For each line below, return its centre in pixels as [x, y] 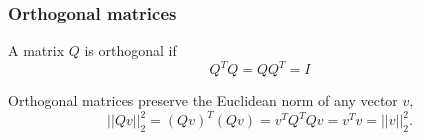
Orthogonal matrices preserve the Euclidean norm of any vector [203, 100]
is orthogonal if [130, 50]
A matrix [36, 50]
